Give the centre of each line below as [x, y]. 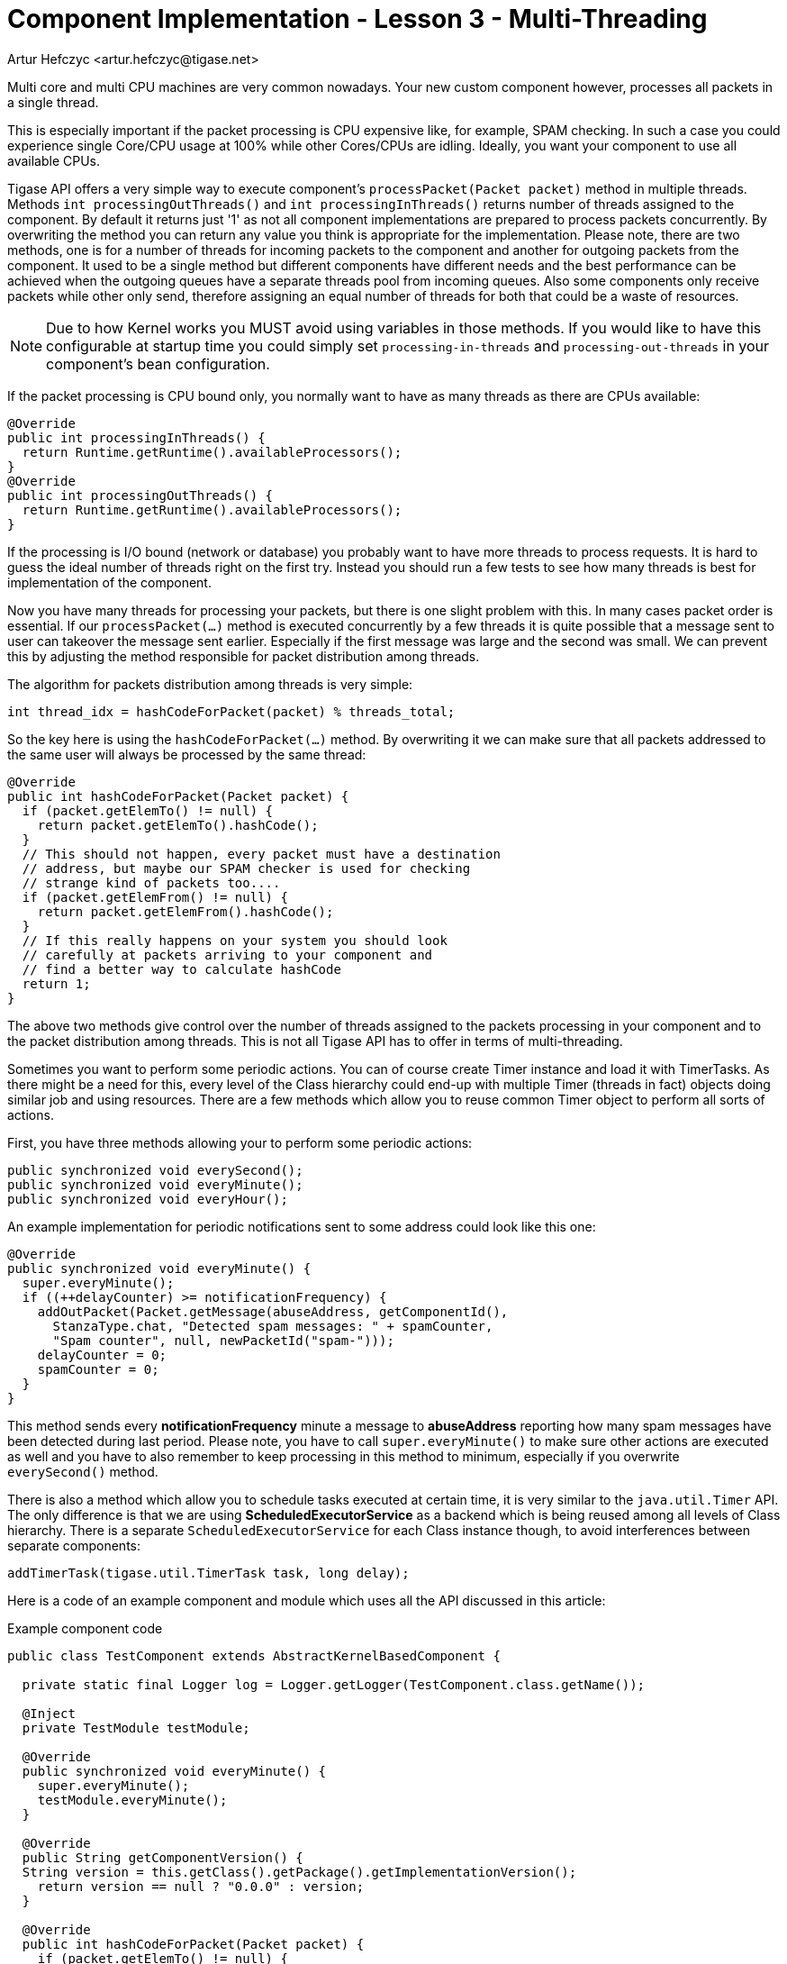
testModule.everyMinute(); [132, 1800]
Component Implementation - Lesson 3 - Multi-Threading [357, 19]
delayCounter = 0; [102, 1355]
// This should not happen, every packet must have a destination [261, 854]
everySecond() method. [83, 1471]
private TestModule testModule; [136, 1728]
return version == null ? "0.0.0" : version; [201, 1886]
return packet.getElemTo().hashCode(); [178, 825]
